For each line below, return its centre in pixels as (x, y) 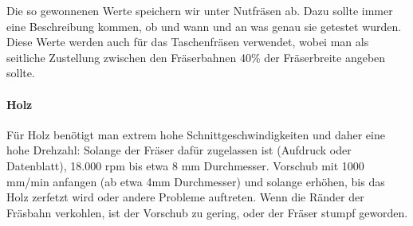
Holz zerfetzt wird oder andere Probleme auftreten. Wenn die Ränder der (185, 197)
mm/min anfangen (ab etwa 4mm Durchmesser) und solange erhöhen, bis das (196, 181)
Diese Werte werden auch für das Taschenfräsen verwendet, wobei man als (188, 42)
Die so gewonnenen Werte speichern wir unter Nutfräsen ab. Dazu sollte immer (200, 10)
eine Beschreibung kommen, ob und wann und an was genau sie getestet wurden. (204, 26)
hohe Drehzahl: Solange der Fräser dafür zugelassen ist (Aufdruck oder (179, 150)
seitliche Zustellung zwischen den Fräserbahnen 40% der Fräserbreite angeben (196, 57)
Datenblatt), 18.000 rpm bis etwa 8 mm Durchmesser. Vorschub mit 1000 (185, 165)
